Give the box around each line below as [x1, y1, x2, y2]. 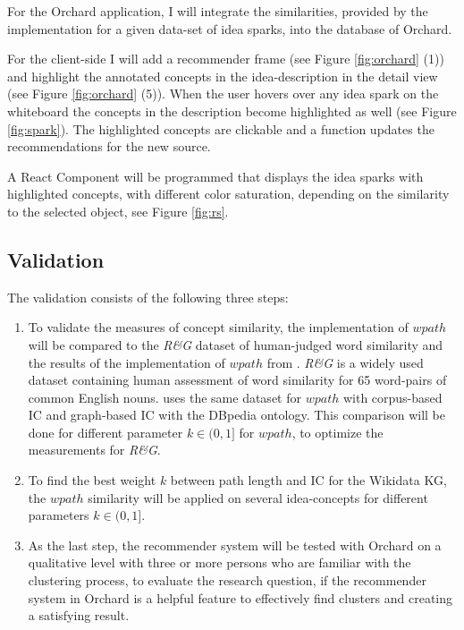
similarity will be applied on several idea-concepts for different [88, 488, 428, 507]
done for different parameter [28, 422, 183, 441]
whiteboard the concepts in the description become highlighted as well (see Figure [7, 101, 457, 120]
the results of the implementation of [28, 353, 225, 371]
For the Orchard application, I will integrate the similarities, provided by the [7, 2, 428, 20]
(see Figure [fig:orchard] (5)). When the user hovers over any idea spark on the [7, 84, 439, 103]
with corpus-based [342, 387, 443, 406]
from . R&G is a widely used [266, 353, 424, 371]
